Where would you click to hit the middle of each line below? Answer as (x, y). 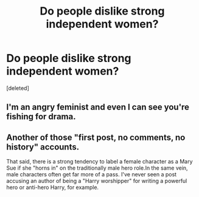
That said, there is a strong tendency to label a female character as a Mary (100, 162)
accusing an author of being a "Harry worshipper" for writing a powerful (97, 181)
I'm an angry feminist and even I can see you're (98, 107)
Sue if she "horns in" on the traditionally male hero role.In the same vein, (97, 168)
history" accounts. (43, 147)
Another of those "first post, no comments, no (96, 137)
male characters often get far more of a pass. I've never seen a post (92, 175)
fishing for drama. (41, 117)
